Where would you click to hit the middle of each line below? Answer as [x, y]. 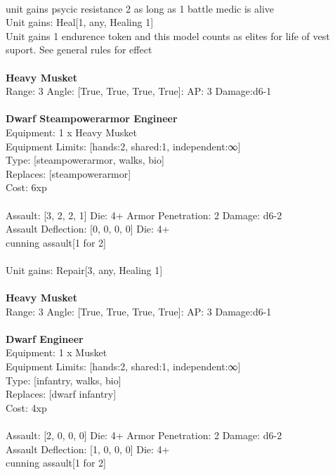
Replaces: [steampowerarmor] [68, 173]
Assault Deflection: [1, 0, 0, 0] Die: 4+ [88, 449]
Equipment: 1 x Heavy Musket [71, 132]
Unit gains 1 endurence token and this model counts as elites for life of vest [168, 35]
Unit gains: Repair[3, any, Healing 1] [84, 269]
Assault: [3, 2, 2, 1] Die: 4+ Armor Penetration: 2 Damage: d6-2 [144, 215]
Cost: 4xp [26, 407]
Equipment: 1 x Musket [57, 352]
